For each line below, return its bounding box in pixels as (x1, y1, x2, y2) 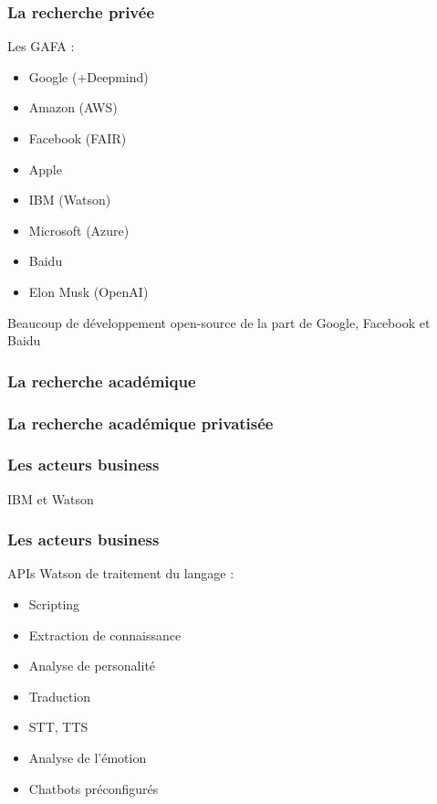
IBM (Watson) (28, 190, 111, 209)
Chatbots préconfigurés (28, 778, 159, 798)
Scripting (28, 595, 80, 614)
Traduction (28, 686, 91, 705)
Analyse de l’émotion (28, 748, 147, 767)
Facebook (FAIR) (28, 129, 127, 147)
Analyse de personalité (28, 656, 156, 675)
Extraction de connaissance (28, 625, 182, 644)
